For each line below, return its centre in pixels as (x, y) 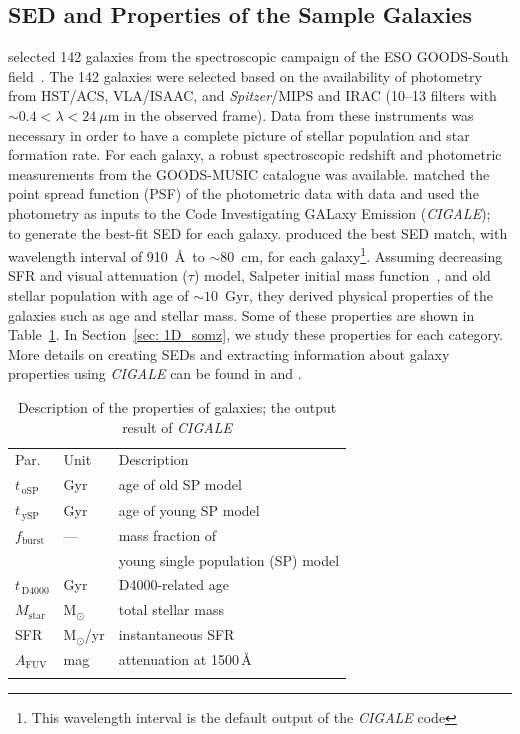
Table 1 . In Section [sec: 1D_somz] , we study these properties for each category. (256, 334)
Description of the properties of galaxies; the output (177, 406)
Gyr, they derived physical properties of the (359, 294)
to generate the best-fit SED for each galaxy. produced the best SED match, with (258, 232)
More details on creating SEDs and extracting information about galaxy (229, 353)
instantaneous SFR (176, 634)
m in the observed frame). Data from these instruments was (290, 114)
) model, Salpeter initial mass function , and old (342, 275)
